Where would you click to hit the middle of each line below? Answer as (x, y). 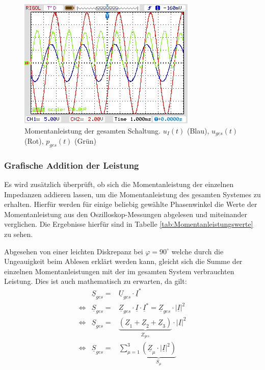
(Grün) (86, 141)
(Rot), (34, 141)
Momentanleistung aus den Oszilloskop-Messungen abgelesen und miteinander (126, 214)
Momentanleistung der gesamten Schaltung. (92, 130)
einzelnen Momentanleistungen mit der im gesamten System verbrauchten (119, 271)
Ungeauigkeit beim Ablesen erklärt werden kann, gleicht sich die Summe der (123, 261)
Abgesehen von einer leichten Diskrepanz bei (74, 251)
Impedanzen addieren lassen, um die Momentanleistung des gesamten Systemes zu (132, 194)
